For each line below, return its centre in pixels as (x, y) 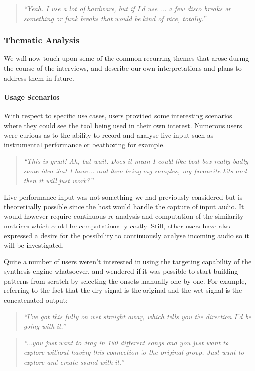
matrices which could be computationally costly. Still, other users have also (117, 225)
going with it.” (44, 326)
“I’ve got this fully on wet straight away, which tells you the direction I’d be (137, 316)
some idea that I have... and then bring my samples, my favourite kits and (135, 170)
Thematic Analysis (42, 40)
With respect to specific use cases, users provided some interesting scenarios (118, 115)
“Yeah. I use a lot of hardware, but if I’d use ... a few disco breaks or (127, 8)
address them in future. (39, 77)
